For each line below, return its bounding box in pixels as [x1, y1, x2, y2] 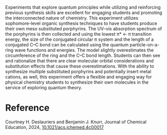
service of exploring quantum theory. [5, 85, 82, 90]
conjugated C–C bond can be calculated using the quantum [5, 42, 129, 47]
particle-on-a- [129, 42, 160, 47]
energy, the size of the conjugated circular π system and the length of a [5, 36, 154, 42]
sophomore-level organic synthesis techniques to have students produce [5, 20, 157, 26]
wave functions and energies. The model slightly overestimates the [14, 47, 154, 53]
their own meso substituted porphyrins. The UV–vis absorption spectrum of [5, 26, 162, 32]
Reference [5, 102, 49, 114]
